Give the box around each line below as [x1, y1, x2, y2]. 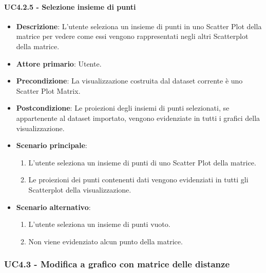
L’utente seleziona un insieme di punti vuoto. [28, 219, 170, 229]
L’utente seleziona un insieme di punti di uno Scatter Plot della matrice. [28, 157, 256, 167]
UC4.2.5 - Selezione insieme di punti [4, 1, 136, 12]
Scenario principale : [16, 140, 87, 151]
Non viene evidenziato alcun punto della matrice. [28, 236, 183, 246]
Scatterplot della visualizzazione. [28, 184, 131, 195]
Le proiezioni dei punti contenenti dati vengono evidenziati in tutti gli [28, 174, 249, 185]
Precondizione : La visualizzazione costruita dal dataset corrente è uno [16, 75, 243, 86]
